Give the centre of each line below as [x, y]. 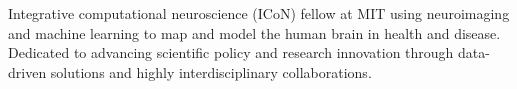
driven [27, 71]
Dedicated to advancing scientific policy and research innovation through [231, 52]
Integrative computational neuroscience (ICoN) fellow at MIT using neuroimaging [259, 13]
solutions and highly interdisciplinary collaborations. [211, 71]
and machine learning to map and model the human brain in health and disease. [254, 32]
